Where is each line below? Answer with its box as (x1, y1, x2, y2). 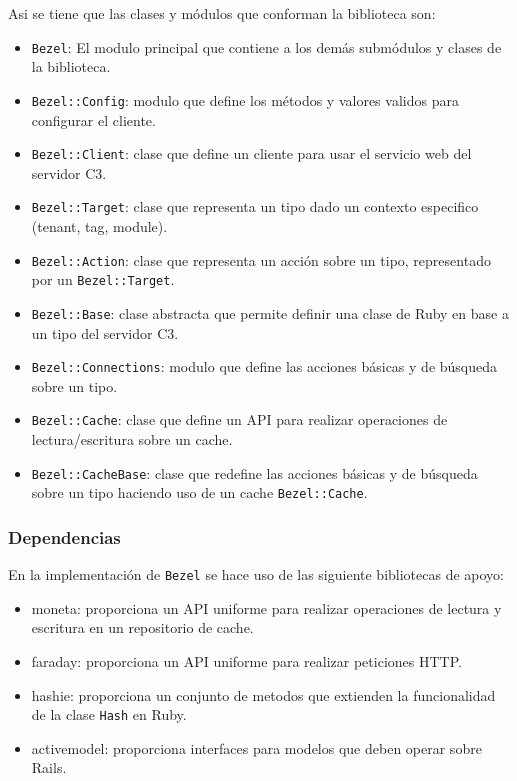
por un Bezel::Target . (31, 269, 175, 290)
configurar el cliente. (31, 109, 156, 130)
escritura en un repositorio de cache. (31, 617, 254, 638)
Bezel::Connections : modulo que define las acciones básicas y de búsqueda (31, 356, 498, 377)
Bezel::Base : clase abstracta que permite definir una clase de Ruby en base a (31, 302, 509, 323)
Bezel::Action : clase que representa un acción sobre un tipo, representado (31, 249, 491, 270)
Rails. (31, 757, 67, 778)
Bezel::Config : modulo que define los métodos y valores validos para (31, 89, 459, 110)
